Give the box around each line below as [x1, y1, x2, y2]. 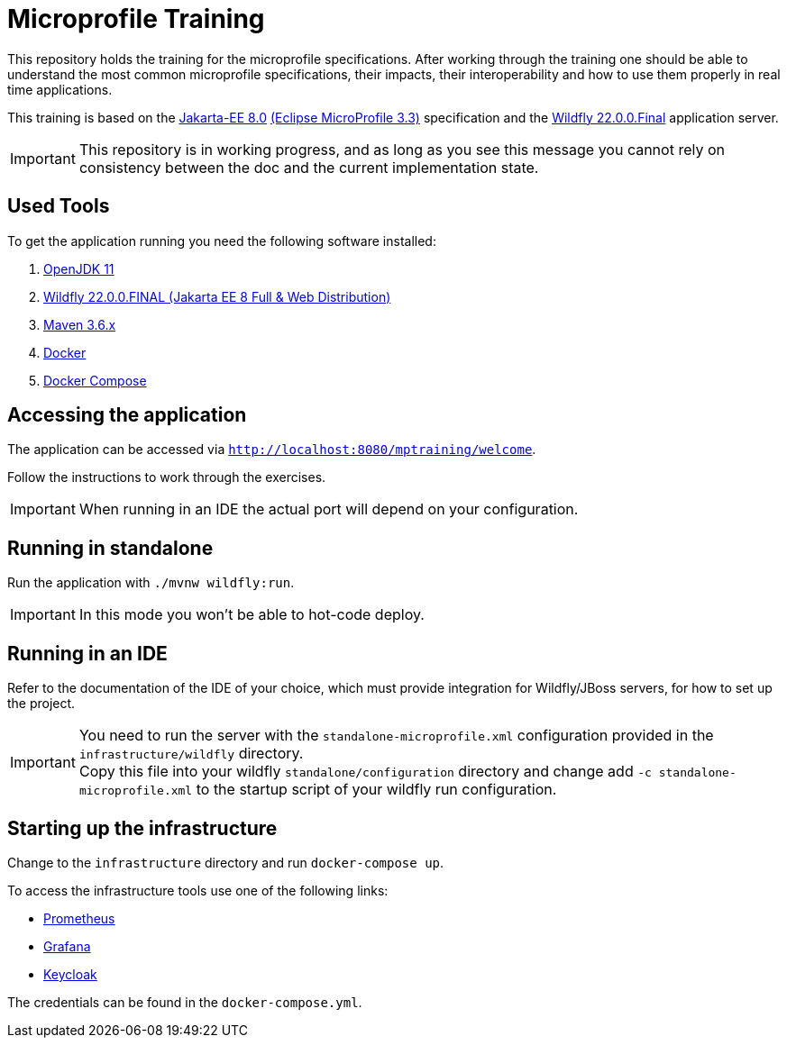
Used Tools [7, 195, 110, 218]
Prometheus [43, 910, 115, 926]
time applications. [7, 81, 113, 97]
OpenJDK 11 [43, 260, 114, 277]
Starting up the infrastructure [7, 816, 278, 840]
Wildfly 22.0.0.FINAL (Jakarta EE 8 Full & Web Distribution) [43, 288, 391, 304]
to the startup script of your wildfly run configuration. [196, 780, 557, 799]
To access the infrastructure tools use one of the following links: [7, 882, 389, 898]
